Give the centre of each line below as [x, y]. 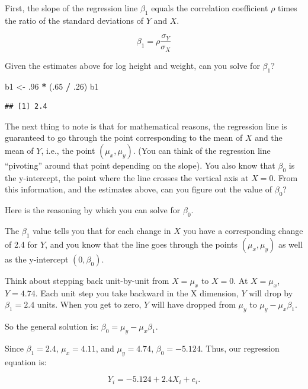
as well [290, 244]
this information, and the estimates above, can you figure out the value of [139, 189]
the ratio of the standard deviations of [74, 20]
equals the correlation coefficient [210, 8]
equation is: [26, 361]
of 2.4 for [21, 244]
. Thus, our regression [240, 348]
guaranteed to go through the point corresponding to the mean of [124, 137]
